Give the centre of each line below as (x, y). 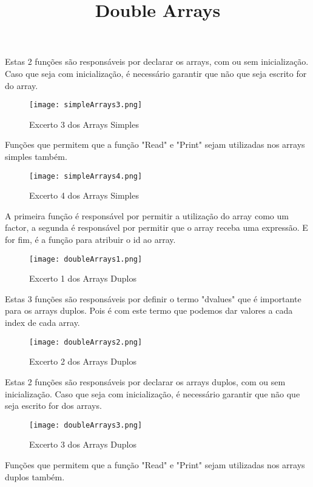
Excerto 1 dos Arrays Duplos (83, 278)
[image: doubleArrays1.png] (86, 259)
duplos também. (35, 476)
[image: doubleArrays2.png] (86, 342)
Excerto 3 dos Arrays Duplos (83, 444)
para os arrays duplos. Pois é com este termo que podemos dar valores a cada (149, 310)
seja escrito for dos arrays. (53, 406)
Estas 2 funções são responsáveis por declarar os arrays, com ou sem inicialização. (157, 61)
